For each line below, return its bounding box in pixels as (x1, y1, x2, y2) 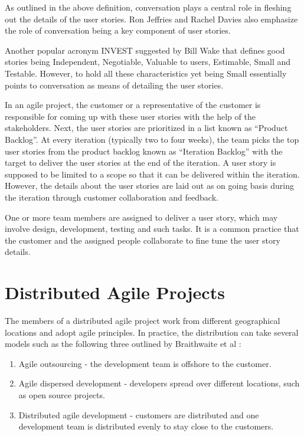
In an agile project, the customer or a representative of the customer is (5, 99, 261, 111)
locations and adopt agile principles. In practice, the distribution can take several (5, 326, 299, 338)
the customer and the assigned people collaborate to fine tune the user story (5, 234, 280, 246)
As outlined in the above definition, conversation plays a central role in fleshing (5, 1, 292, 13)
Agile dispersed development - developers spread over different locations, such (18, 377, 300, 389)
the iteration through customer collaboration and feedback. (5, 191, 218, 203)
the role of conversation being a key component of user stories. (5, 24, 231, 37)
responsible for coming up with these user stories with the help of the (5, 110, 256, 122)
